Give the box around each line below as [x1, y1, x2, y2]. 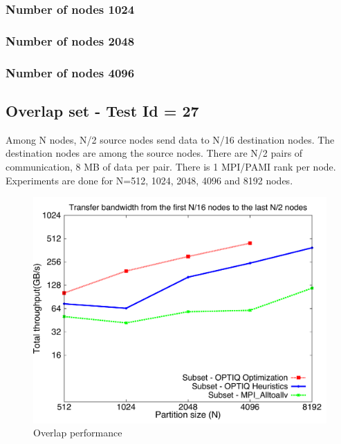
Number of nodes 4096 [6, 64, 135, 81]
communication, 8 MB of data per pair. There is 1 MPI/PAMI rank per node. [6, 159, 336, 173]
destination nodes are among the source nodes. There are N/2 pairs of [6, 146, 303, 160]
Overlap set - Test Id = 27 [6, 99, 199, 121]
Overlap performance [33, 425, 122, 440]
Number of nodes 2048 [6, 32, 135, 49]
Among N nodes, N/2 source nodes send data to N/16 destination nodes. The [6, 132, 335, 146]
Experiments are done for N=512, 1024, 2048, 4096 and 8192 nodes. [6, 173, 293, 187]
